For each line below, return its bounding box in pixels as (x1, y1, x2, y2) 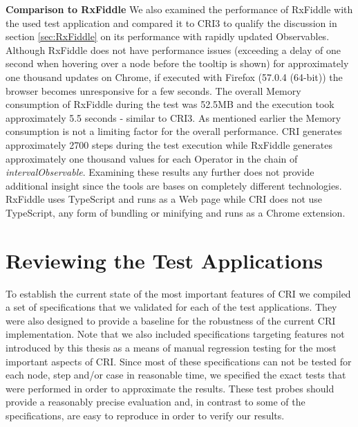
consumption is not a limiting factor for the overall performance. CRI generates (6, 124, 342, 138)
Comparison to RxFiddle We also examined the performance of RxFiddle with (6, 2, 353, 16)
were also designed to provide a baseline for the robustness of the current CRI (6, 313, 336, 327)
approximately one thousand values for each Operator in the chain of (6, 151, 298, 165)
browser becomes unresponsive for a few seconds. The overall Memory (6, 83, 301, 98)
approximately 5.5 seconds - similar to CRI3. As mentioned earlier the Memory (6, 110, 341, 125)
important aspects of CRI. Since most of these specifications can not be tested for (6, 354, 352, 368)
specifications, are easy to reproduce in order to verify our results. (6, 408, 285, 422)
